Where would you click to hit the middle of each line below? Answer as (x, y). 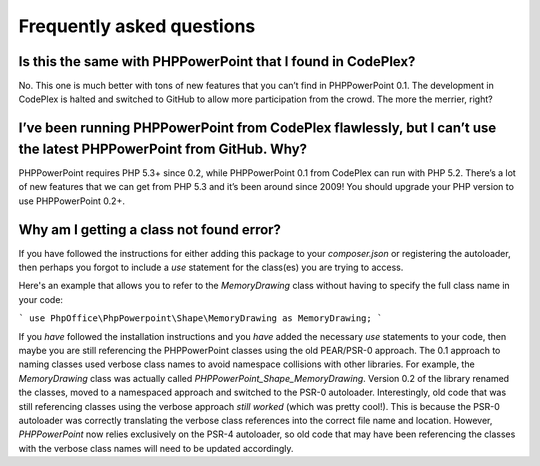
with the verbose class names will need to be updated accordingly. (156, 448)
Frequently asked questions (137, 26)
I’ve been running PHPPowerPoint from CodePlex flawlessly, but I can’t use (257, 128)
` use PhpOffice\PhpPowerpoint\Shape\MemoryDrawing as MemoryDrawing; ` (200, 318)
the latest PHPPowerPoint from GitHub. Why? (163, 148)
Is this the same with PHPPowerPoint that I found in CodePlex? (217, 61)
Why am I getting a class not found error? (150, 229)
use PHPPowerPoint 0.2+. (71, 201)
